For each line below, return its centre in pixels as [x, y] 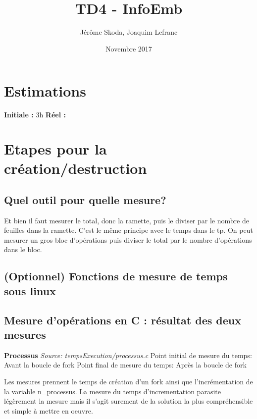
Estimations [45, 91]
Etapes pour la [55, 149]
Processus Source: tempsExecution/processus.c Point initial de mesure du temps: [128, 355]
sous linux [30, 290]
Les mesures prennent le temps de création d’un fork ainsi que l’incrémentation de [128, 381]
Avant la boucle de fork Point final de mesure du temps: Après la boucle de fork [125, 365]
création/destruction [76, 168]
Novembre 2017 [129, 48]
